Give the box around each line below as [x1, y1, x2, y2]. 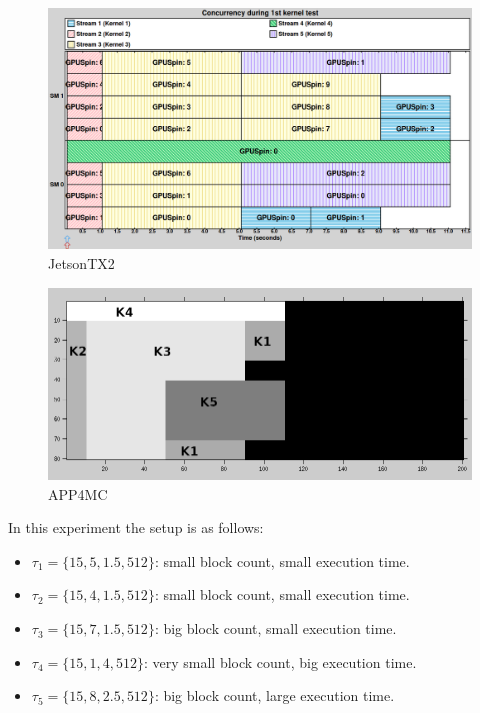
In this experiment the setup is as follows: [8, 517, 264, 538]
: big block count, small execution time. [154, 618, 397, 639]
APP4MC [48, 483, 108, 504]
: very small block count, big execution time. [143, 651, 417, 672]
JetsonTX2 [48, 252, 115, 273]
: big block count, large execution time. [154, 685, 395, 706]
